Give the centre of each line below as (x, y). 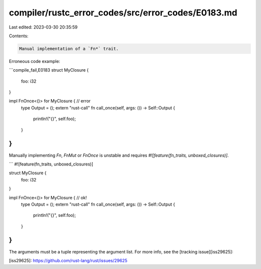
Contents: (19, 36)
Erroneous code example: (35, 61)
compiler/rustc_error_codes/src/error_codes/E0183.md (123, 13)
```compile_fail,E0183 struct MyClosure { (49, 70)
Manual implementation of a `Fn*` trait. (69, 49)
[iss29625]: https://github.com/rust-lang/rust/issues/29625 (68, 260)
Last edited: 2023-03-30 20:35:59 (43, 27)
